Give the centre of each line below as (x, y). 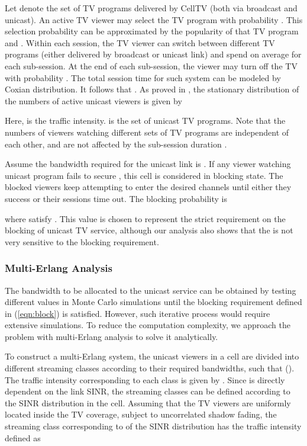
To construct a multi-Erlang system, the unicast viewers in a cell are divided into (152, 356)
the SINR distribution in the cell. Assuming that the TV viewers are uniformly (148, 402)
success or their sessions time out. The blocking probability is (116, 198)
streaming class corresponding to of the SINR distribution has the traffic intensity (153, 426)
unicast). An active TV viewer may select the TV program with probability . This (154, 19)
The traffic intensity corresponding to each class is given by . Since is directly (145, 379)
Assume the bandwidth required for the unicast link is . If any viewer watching (148, 164)
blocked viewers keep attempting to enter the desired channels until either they (148, 187)
